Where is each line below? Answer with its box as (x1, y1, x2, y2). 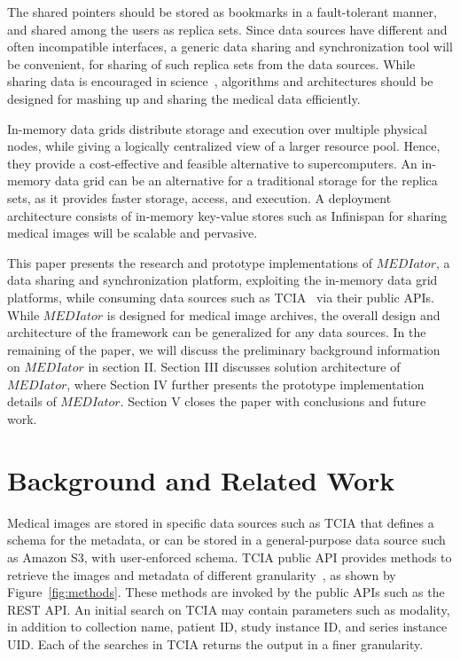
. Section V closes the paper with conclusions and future (120, 392, 426, 411)
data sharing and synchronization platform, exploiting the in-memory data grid (7, 271, 438, 289)
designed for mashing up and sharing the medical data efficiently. (7, 89, 361, 107)
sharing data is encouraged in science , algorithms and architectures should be (7, 72, 433, 90)
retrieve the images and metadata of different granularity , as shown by (7, 565, 396, 584)
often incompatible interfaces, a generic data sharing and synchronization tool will (7, 37, 453, 56)
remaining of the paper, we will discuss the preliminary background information (7, 340, 441, 358)
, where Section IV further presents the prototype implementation (66, 374, 425, 393)
